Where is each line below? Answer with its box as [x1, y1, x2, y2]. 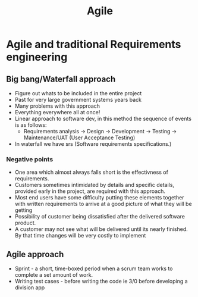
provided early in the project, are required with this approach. [14, 187, 165, 195]
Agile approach [6, 249, 64, 260]
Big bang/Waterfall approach [6, 74, 116, 84]
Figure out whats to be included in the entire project [14, 90, 142, 96]
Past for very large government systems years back [14, 96, 142, 103]
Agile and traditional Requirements [6, 37, 181, 51]
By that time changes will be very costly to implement [14, 232, 146, 239]
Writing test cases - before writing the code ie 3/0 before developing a [14, 278, 188, 285]
